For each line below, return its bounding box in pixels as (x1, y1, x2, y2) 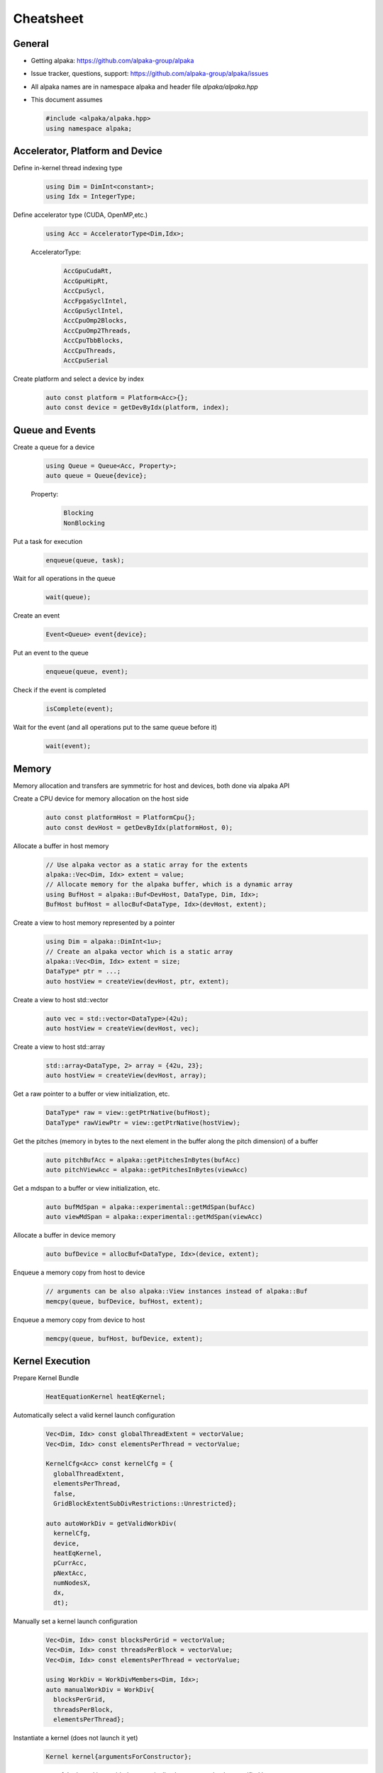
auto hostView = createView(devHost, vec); (45, 1025, 200, 1033)
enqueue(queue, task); (45, 556, 125, 564)
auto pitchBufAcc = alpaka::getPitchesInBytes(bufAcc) (45, 1156, 240, 1164)
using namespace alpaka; (45, 124, 133, 133)
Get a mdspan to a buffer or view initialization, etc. (13, 1184, 160, 1193)
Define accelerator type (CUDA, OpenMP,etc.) (13, 211, 148, 219)
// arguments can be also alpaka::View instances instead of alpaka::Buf (45, 1287, 308, 1296)
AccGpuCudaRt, (63, 267, 113, 275)
